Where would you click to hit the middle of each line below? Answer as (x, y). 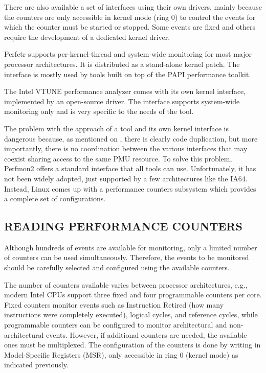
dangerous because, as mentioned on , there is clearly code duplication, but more (131, 138)
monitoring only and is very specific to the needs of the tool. (99, 111)
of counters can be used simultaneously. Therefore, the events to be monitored (127, 257)
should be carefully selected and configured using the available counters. (117, 267)
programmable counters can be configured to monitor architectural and (116, 325)
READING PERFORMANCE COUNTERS (123, 226)
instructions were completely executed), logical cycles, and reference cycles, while (131, 314)
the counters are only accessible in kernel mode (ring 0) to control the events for (130, 17)
